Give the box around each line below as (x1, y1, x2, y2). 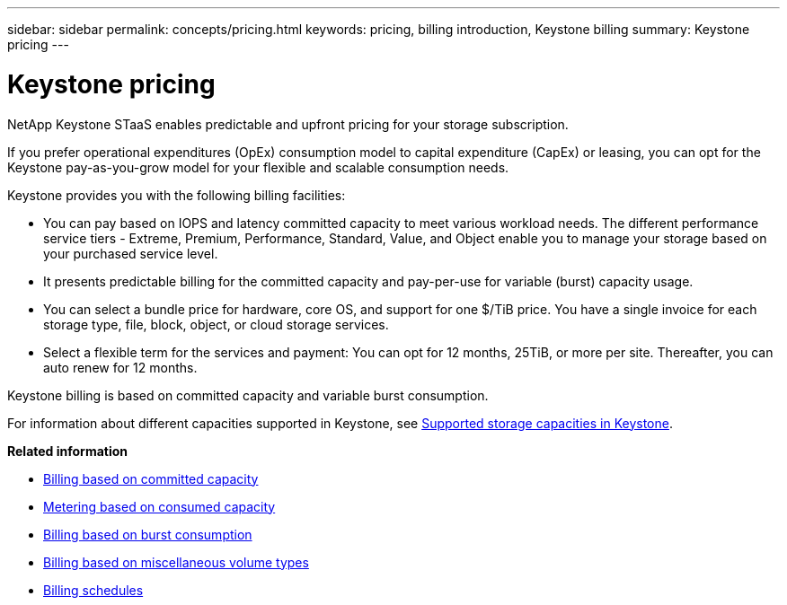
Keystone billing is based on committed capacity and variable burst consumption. (7, 387, 489, 403)
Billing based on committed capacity (43, 470, 259, 487)
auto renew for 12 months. (43, 359, 198, 375)
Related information (7, 443, 128, 459)
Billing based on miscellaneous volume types (43, 554, 309, 570)
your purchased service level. (43, 245, 218, 261)
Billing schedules (43, 582, 144, 598)
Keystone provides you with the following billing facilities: (7, 187, 346, 203)
